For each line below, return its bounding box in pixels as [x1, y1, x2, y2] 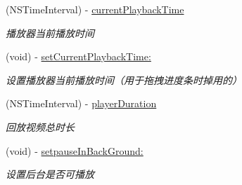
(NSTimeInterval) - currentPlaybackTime [6, 2, 184, 16]
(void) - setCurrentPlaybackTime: [6, 49, 151, 64]
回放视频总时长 [6, 119, 75, 134]
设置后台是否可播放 [6, 167, 94, 181]
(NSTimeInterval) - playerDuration [6, 96, 157, 111]
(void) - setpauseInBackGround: [6, 143, 144, 158]
